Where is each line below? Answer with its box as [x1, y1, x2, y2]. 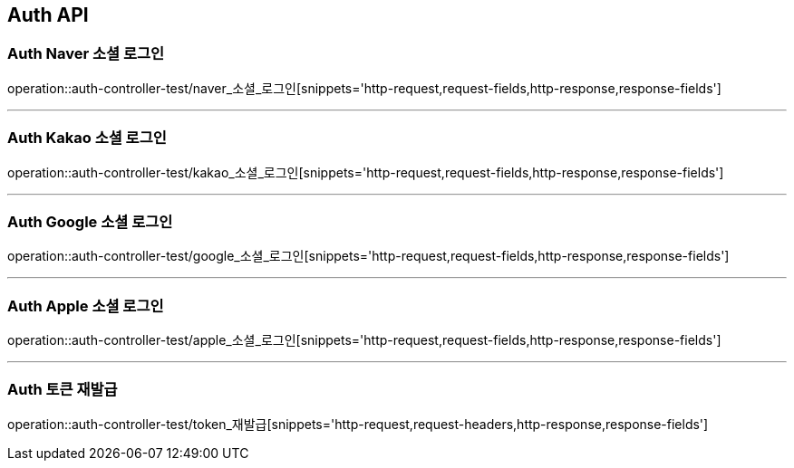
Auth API [7, 4, 89, 26]
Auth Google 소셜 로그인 [7, 212, 173, 231]
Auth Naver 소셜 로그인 [7, 44, 165, 63]
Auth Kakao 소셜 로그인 [7, 129, 167, 148]
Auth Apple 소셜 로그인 [7, 296, 164, 315]
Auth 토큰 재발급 [7, 380, 118, 399]
